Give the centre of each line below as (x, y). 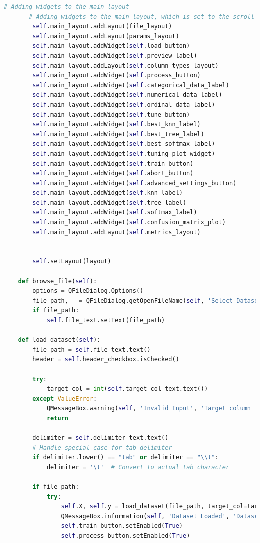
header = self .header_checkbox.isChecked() (106, 359)
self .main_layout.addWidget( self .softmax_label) (115, 213)
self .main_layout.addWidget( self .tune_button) (111, 115)
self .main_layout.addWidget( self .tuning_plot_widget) (124, 154)
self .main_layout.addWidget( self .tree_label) (110, 203)
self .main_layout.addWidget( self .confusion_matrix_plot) (129, 223)
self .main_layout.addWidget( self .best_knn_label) (117, 125)
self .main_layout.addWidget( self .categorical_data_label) (131, 85)
